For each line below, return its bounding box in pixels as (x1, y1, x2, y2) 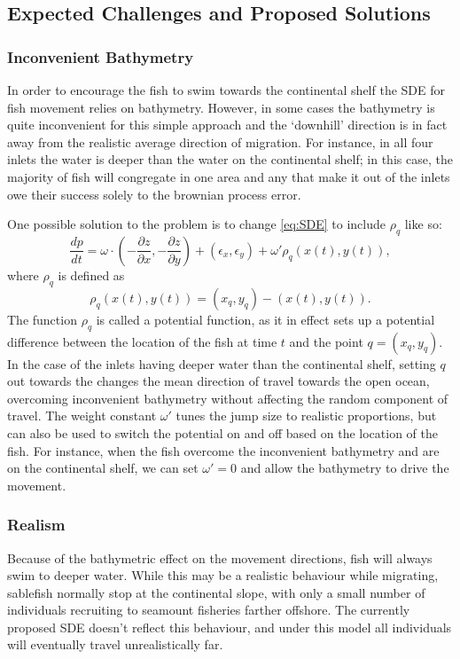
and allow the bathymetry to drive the (240, 459, 449, 477)
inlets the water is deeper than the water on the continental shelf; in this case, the (7, 150, 453, 169)
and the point (289, 332, 363, 350)
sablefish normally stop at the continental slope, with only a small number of (7, 583, 425, 601)
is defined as (58, 265, 125, 284)
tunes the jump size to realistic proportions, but (175, 406, 437, 425)
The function (7, 310, 77, 328)
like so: (404, 215, 442, 233)
